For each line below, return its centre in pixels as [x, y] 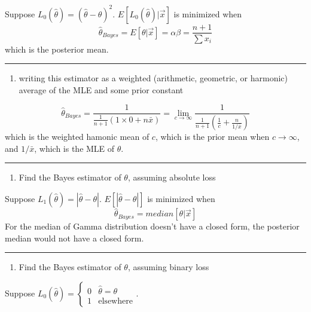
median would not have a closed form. [74, 238]
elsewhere [115, 301]
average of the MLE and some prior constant [101, 89]
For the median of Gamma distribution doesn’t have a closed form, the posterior [152, 226]
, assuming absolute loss [172, 177]
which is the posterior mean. [57, 49]
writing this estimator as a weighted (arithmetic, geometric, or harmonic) [153, 78]
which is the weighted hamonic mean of [77, 137]
